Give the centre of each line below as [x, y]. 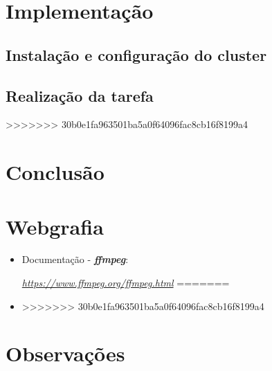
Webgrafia [55, 226]
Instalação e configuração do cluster [136, 54]
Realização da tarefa [80, 95]
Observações [65, 353]
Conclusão [55, 172]
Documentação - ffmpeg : [75, 259]
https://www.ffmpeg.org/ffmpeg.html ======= [126, 283]
